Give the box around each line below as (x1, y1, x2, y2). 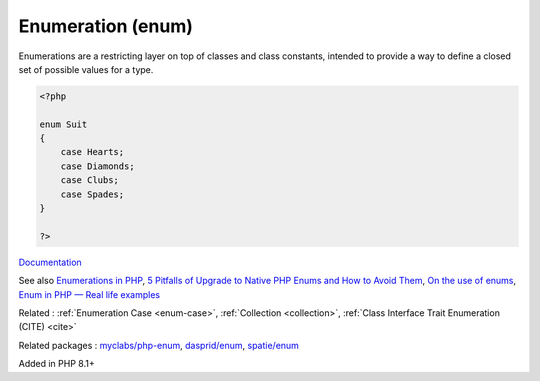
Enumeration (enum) (18, 15, 194, 37)
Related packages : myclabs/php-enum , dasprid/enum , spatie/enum (18, 339, 300, 351)
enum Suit (39, 118, 88, 130)
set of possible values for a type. (18, 63, 154, 75)
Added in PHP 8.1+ (18, 358, 95, 370)
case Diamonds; (60, 160, 135, 172)
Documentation (18, 256, 82, 268)
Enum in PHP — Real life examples (18, 288, 161, 300)
